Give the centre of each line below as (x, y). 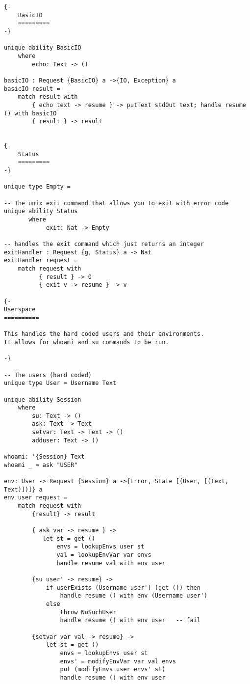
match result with (48, 97)
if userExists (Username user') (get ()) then (123, 588)
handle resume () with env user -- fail (130, 620)
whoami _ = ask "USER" (41, 465)
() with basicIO (30, 113)
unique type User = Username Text (60, 383)
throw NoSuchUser (88, 612)
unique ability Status (41, 211)
